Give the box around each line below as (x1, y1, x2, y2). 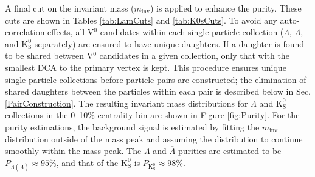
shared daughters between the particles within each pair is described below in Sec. (5, 85, 311, 98)
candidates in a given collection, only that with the (99, 49, 289, 62)
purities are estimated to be (178, 144, 282, 157)
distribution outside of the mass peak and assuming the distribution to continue (5, 132, 303, 145)
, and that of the (56, 156, 119, 169)
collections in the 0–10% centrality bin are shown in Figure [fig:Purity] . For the (5, 109, 300, 121)
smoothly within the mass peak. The (5, 144, 142, 157)
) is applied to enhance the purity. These (150, 2, 302, 14)
